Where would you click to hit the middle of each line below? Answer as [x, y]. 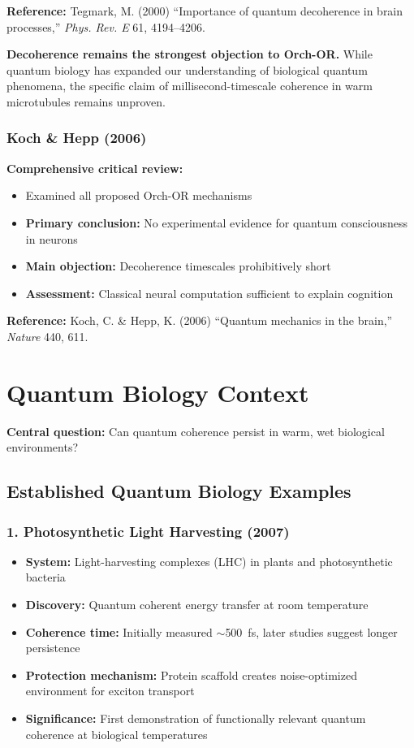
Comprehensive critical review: [95, 168]
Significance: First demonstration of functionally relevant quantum [196, 718]
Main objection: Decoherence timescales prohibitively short [178, 266]
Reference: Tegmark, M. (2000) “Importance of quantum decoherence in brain [205, 11]
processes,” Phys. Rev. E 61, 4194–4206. [106, 26]
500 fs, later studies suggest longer [311, 631]
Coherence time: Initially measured [119, 631]
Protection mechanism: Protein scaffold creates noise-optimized [191, 674]
